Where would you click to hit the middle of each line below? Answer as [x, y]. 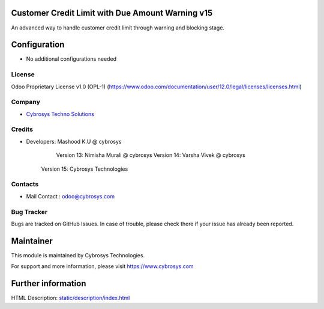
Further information [49, 283]
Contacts [25, 185]
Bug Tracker [29, 212]
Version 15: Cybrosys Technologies [85, 169]
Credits [22, 129]
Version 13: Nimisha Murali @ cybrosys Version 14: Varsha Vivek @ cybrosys [151, 155]
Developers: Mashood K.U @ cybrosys [74, 141]
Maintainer [32, 241]
